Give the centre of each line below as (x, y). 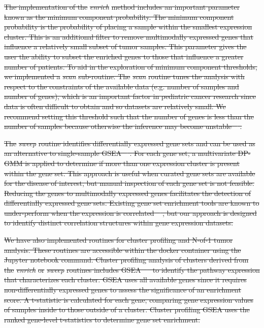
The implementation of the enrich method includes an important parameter (122, 7)
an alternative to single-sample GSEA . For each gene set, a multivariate (120, 153)
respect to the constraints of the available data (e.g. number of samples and (122, 86)
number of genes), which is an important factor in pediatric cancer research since (130, 96)
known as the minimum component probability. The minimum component (119, 17)
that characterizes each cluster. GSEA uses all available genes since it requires (125, 280)
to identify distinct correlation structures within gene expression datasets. (119, 223)
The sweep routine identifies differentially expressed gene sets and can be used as (130, 143)
